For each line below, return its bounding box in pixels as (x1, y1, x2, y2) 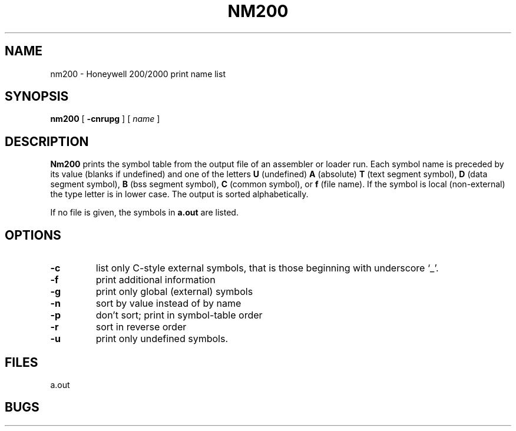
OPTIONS (5, 227, 61, 243)
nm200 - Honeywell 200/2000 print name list (50, 68, 226, 79)
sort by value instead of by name (95, 297, 242, 310)
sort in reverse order (95, 321, 187, 333)
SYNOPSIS (5, 89, 69, 104)
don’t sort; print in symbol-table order (95, 309, 263, 321)
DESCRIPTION (5, 134, 89, 149)
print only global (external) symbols (95, 286, 253, 298)
